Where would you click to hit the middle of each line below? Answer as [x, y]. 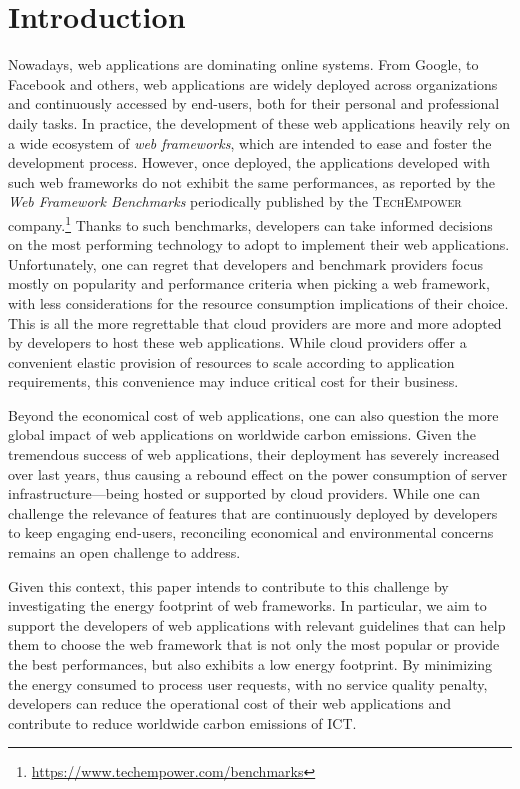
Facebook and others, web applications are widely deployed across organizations [253, 83]
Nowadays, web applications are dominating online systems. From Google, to [243, 64]
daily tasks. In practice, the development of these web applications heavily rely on [259, 122]
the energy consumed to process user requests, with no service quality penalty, [248, 683]
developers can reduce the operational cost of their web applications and [229, 703]
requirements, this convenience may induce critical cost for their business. [233, 381]
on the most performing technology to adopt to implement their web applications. [259, 244]
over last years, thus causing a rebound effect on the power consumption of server [258, 473]
